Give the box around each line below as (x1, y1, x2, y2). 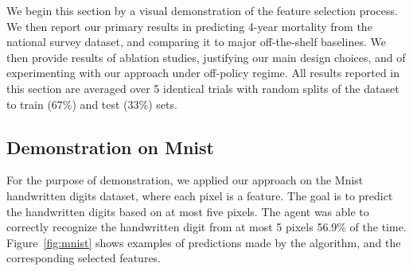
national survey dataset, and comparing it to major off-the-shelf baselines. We (6, 33, 386, 50)
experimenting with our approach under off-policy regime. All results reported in (6, 64, 400, 81)
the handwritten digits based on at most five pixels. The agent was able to (6, 203, 369, 219)
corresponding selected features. (6, 250, 162, 266)
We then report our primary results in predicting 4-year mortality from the (6, 17, 372, 34)
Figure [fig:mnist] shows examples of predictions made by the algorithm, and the (6, 234, 401, 250)
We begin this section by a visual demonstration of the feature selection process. (6, 2, 398, 18)
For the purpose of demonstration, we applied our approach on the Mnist (6, 172, 364, 188)
